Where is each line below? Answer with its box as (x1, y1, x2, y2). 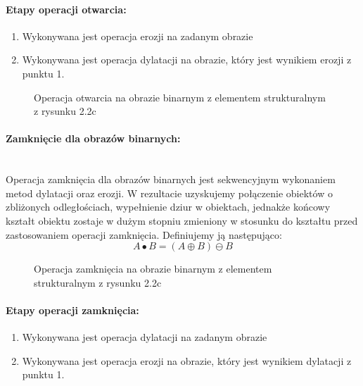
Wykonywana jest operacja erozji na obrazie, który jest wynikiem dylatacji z (22, 353, 352, 368)
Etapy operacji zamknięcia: (6, 302, 139, 317)
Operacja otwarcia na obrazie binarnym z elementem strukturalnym (34, 89, 326, 104)
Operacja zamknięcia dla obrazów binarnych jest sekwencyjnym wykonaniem (6, 172, 336, 187)
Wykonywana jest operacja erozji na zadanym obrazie (22, 28, 253, 43)
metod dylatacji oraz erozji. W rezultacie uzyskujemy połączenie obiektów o (6, 185, 333, 200)
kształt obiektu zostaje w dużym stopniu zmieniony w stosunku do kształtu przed (6, 213, 358, 228)
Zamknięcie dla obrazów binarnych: (6, 131, 181, 146)
